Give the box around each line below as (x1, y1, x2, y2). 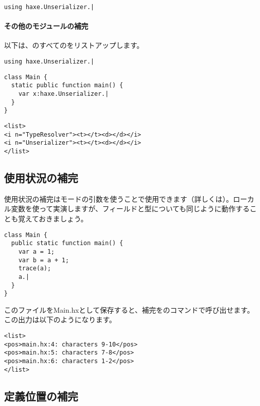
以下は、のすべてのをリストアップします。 (4, 40, 144, 50)
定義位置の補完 (4, 388, 78, 403)
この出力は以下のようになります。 (4, 314, 116, 325)
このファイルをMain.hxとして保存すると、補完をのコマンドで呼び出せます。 (4, 304, 254, 315)
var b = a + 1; (18, 256, 69, 264)
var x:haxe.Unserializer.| (18, 90, 109, 98)
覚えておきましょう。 (18, 213, 88, 223)
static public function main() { (11, 82, 123, 89)
